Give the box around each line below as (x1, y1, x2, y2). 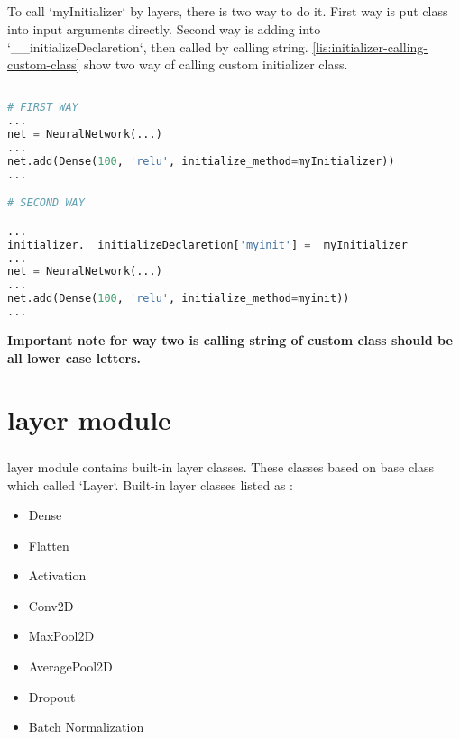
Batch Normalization (28, 717, 144, 736)
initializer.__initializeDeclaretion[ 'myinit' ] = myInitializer (7, 238, 408, 251)
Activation (28, 566, 87, 585)
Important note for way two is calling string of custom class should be (7, 330, 453, 349)
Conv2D (28, 596, 74, 615)
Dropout (28, 687, 76, 706)
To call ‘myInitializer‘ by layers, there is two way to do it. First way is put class (7, 2, 448, 21)
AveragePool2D (28, 657, 113, 676)
